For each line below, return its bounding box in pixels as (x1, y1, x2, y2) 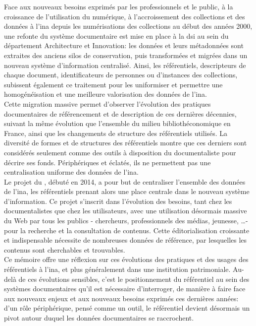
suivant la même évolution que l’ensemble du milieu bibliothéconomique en (4, 118, 231, 129)
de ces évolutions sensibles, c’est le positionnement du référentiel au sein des (18, 273, 250, 284)
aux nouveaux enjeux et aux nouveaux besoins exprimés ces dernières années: (4, 293, 239, 303)
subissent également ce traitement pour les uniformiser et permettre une (4, 79, 223, 89)
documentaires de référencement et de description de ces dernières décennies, (4, 108, 237, 119)
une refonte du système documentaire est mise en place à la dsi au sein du (4, 30, 229, 41)
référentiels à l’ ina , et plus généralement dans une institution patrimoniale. (4, 264, 231, 274)
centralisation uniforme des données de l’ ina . (4, 167, 139, 177)
